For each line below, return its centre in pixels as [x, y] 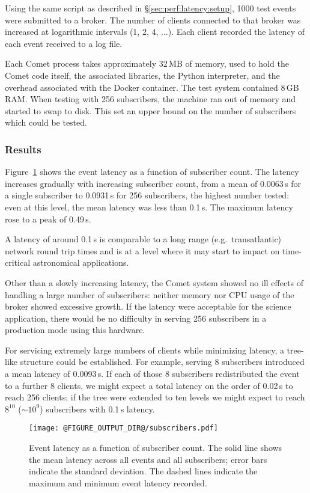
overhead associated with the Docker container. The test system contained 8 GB [152, 87]
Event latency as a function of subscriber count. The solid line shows [156, 448]
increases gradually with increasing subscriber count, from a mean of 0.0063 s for [153, 183]
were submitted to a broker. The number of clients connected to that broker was [153, 20]
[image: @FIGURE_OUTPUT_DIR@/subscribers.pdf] [123, 428]
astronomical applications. [81, 262]
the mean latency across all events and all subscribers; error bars [148, 459]
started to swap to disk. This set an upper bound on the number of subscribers [150, 110]
